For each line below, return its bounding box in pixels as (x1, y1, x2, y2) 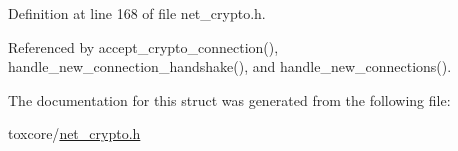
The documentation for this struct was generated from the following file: (8, 89, 451, 110)
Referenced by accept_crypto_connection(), (8, 36, 279, 57)
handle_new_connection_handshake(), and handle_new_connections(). (8, 56, 452, 77)
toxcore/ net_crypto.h (8, 123, 141, 144)
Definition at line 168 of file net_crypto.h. (8, 3, 266, 23)
